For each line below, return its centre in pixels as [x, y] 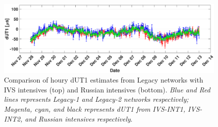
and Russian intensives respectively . [79, 118]
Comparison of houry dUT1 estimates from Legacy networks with [104, 80]
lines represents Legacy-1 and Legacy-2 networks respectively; [96, 99]
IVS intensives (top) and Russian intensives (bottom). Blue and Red [107, 89]
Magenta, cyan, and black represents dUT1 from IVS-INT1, [95, 108]
